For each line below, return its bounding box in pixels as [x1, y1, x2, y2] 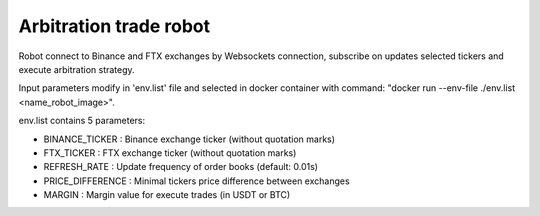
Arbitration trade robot [18, 15, 211, 37]
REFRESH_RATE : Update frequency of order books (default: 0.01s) [43, 161, 319, 173]
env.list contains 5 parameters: [18, 115, 146, 127]
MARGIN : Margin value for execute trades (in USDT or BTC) [43, 189, 291, 201]
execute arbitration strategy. [18, 63, 135, 75]
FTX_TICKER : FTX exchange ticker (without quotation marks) [43, 146, 297, 159]
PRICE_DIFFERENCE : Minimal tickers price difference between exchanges [43, 175, 350, 187]
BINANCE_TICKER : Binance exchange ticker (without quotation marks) [43, 133, 335, 145]
